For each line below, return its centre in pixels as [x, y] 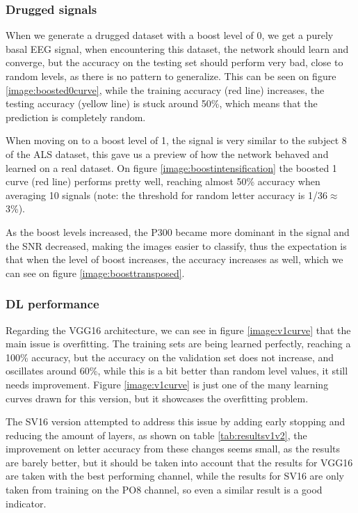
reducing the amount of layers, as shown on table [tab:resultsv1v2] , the [156, 435]
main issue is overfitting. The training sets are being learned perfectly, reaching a [178, 344]
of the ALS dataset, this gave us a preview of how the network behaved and [167, 153]
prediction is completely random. [76, 117]
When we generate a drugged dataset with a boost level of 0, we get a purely [170, 35]
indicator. [26, 503]
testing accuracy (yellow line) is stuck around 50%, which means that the [162, 103]
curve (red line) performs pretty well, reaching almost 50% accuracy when [163, 181]
